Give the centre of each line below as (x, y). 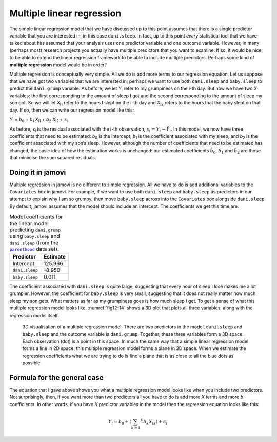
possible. (32, 363)
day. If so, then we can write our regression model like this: (72, 110)
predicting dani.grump (35, 230)
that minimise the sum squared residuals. (53, 158)
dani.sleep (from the (34, 243)
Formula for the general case (56, 377)
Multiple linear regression (65, 13)
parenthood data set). (34, 249)
